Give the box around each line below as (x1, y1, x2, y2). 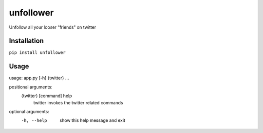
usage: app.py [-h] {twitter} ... (9, 75, 69, 81)
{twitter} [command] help (21, 93, 72, 99)
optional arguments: (9, 108, 50, 114)
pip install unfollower (9, 50, 66, 55)
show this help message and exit (59, 117, 125, 123)
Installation (9, 37, 44, 45)
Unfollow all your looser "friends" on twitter (9, 24, 96, 30)
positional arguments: (9, 84, 53, 90)
